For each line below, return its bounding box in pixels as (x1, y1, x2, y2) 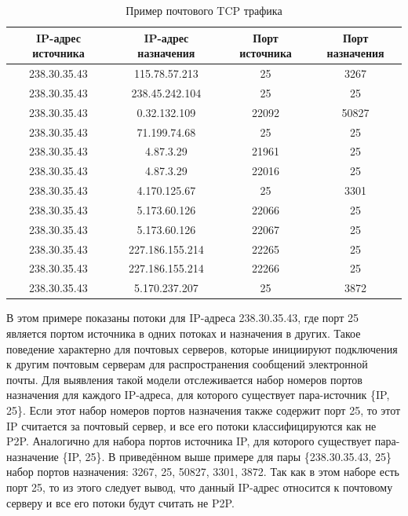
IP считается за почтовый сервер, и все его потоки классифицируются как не (6, 417, 377, 434)
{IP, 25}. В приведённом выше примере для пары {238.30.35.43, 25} (62, 448, 392, 464)
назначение (6, 448, 59, 464)
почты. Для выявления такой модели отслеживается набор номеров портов (6, 371, 362, 387)
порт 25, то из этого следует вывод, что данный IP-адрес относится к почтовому (6, 478, 393, 495)
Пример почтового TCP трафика (126, 2, 282, 18)
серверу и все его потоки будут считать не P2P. (6, 494, 235, 511)
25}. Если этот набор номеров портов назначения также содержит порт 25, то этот (6, 401, 401, 418)
